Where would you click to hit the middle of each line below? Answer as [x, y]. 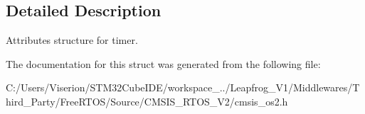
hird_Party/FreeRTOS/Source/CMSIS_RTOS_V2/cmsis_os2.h [147, 101]
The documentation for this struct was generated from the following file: [163, 63]
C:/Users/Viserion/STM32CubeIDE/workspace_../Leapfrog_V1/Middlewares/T [183, 87]
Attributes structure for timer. [72, 40]
